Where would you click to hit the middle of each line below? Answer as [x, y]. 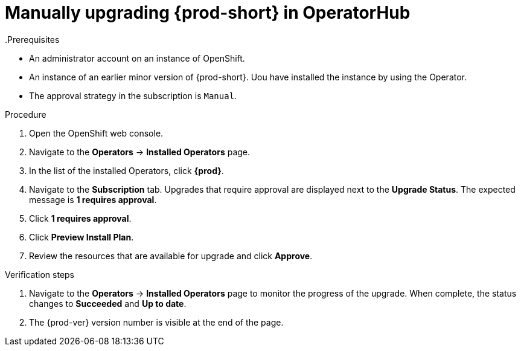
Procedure [26, 114]
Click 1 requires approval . [80, 218]
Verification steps [40, 274]
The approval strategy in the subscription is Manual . [133, 95]
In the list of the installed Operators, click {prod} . [126, 170]
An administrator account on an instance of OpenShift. [137, 58]
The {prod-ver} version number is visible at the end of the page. [156, 322]
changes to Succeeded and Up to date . [108, 303]
